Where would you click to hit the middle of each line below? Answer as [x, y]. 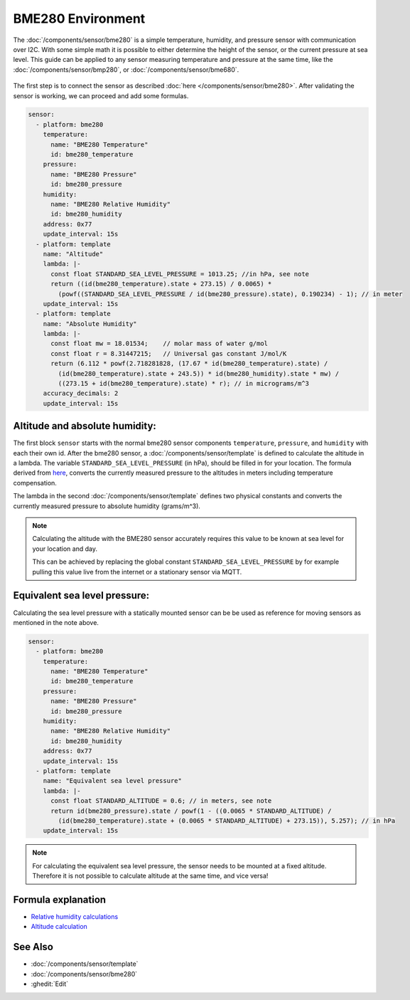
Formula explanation [60, 899]
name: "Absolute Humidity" [90, 323]
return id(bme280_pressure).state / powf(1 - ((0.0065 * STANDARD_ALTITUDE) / [191, 811]
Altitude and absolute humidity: [85, 426]
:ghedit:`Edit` [50, 984]
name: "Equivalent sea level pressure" [113, 781]
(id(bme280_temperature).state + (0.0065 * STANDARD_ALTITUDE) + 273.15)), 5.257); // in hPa [227, 821]
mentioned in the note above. [56, 622]
